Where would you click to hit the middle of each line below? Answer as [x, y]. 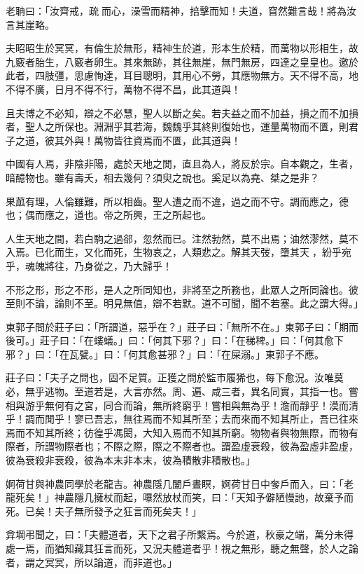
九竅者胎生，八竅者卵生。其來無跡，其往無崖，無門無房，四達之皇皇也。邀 [177, 61]
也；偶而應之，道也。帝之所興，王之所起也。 [108, 215]
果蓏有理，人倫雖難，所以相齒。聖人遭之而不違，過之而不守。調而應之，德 [177, 201]
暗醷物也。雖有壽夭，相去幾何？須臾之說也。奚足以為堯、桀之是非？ [162, 177]
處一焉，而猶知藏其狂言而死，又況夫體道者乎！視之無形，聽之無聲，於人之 [177, 548]
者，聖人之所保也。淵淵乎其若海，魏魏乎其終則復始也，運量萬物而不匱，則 [177, 127]
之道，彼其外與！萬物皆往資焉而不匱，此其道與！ [128, 140]
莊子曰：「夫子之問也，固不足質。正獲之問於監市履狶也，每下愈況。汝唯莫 [175, 377]
